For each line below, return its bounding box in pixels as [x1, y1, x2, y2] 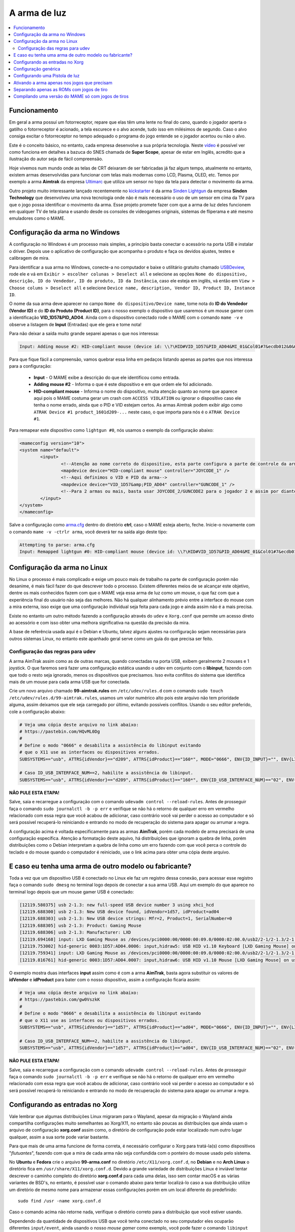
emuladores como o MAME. [9, 215, 66, 221]
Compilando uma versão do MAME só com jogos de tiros [13, 94, 129, 100]
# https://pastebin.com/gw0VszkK [19, 997, 100, 1002]
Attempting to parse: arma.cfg [19, 542, 95, 548]
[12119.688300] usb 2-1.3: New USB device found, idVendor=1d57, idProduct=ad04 [19, 909, 219, 914]
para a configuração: [9, 363, 52, 369]
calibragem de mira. [9, 255, 50, 261]
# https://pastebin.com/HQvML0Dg [19, 729, 100, 734]
